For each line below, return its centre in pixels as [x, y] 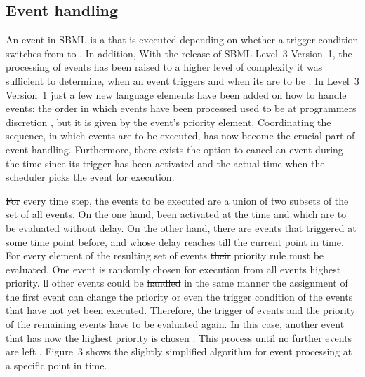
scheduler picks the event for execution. [90, 177]
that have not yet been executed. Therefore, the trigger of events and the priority [181, 310]
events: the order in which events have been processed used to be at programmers [181, 108]
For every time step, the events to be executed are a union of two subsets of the [177, 200]
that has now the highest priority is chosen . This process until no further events [179, 337]
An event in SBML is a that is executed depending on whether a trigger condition [182, 40]
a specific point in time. [57, 365]
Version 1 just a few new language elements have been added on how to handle [176, 94]
